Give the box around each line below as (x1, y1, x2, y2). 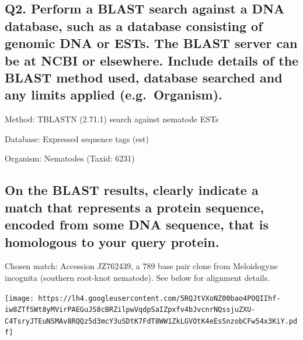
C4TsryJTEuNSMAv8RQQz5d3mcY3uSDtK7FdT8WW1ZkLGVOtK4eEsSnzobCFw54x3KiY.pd (5, 317, 298, 325)
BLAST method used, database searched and (5, 68, 283, 86)
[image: (5, 294, 34, 303)
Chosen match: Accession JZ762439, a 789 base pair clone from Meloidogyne (5, 260, 278, 272)
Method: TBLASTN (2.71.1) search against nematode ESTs (5, 113, 219, 125)
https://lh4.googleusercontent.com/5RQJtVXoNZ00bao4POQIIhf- (38, 294, 281, 303)
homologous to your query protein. (5, 232, 220, 250)
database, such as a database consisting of (5, 16, 263, 35)
